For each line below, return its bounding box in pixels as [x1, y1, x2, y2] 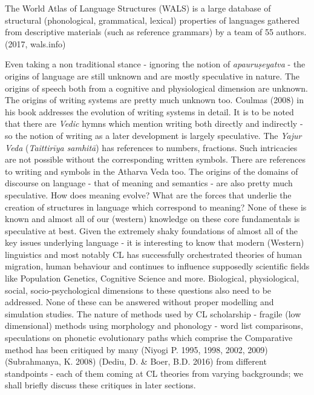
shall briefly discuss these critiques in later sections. [5, 379, 196, 391]
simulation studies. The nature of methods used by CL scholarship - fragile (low [5, 307, 301, 320]
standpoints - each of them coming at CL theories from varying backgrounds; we [5, 366, 303, 379]
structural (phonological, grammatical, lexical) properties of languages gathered [5, 13, 300, 26]
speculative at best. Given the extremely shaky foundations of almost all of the [5, 224, 298, 237]
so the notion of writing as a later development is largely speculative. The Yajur [5, 129, 302, 141]
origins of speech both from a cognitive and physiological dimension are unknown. [5, 81, 308, 94]
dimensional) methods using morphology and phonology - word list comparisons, [5, 319, 303, 332]
